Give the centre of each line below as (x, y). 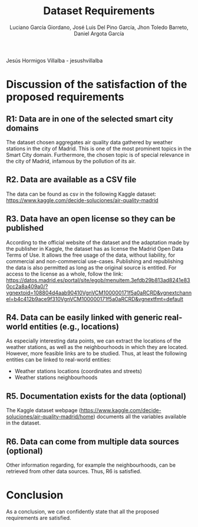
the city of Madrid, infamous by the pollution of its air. (71, 161)
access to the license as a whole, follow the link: (65, 274)
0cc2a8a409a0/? (27, 286)
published (25, 228)
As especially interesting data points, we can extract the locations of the (94, 341)
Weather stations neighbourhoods (56, 377)
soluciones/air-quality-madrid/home (50, 417)
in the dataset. (24, 423)
